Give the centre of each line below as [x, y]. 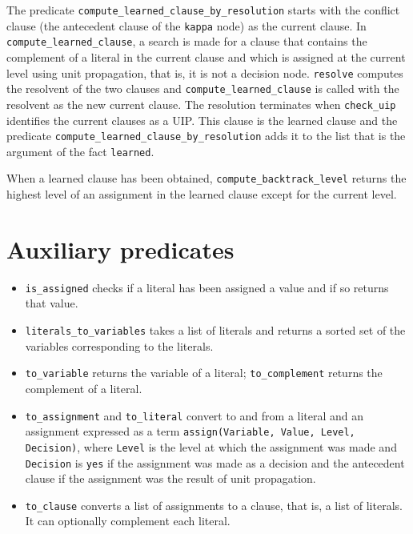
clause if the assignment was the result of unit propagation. [170, 478]
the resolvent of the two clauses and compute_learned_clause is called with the [203, 88]
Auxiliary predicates [120, 249]
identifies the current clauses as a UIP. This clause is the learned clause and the [202, 120]
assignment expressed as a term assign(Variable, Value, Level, [190, 431]
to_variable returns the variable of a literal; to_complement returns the [204, 373]
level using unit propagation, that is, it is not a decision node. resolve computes [205, 72]
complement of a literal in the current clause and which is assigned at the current [206, 56]
